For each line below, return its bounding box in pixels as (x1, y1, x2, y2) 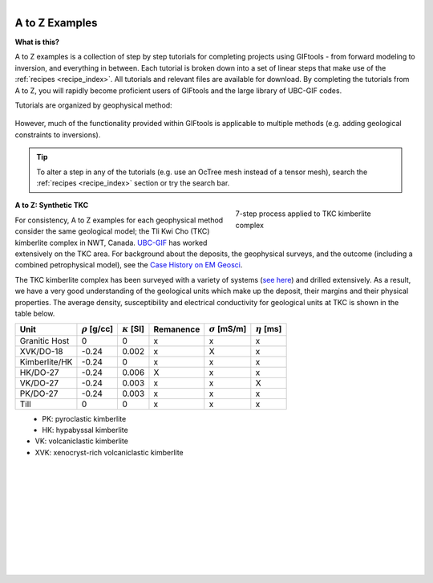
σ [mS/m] (208, 324, 247, 335)
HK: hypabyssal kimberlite (42, 426, 128, 435)
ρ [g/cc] (81, 324, 114, 335)
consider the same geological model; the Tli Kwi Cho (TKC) (14, 226, 210, 236)
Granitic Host (19, 335, 70, 346)
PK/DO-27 (19, 388, 59, 399)
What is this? (14, 37, 60, 47)
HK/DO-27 (19, 366, 59, 377)
